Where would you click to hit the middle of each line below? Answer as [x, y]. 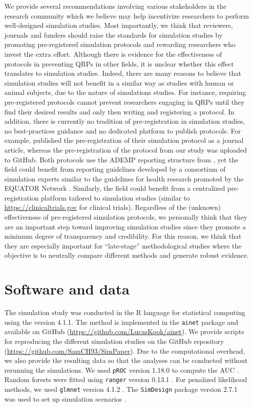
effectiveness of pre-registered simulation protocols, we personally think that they [126, 217]
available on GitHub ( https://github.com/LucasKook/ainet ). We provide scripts [124, 331]
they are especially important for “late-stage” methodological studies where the [123, 245]
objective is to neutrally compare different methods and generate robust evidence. [127, 255]
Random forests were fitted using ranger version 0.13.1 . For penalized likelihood [126, 379]
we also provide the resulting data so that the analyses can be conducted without [126, 360]
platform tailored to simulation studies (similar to [115, 197]
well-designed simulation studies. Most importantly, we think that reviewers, [119, 25]
